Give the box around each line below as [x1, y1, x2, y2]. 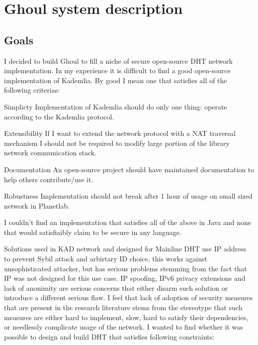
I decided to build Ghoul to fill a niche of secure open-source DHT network [4, 55, 233, 66]
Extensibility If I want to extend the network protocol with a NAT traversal [4, 128, 236, 138]
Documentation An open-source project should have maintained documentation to [4, 164, 255, 174]
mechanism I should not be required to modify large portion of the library [4, 137, 230, 148]
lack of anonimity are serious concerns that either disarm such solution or [4, 282, 228, 293]
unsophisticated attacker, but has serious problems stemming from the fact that [4, 263, 247, 273]
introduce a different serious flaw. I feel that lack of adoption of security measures [4, 292, 253, 303]
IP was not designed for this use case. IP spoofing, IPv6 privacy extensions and [4, 273, 246, 283]
